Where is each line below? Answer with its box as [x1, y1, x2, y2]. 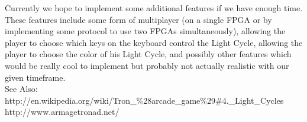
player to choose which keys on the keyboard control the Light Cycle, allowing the [5, 36, 303, 48]
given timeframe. [5, 71, 66, 83]
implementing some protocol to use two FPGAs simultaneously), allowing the [5, 25, 286, 37]
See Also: [5, 83, 38, 95]
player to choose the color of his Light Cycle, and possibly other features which [5, 48, 292, 60]
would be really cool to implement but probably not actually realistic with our [5, 59, 289, 71]
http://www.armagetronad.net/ [5, 105, 119, 118]
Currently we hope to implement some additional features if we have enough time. [5, 2, 303, 14]
